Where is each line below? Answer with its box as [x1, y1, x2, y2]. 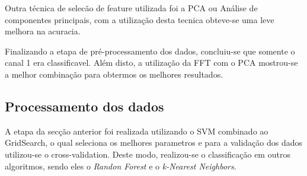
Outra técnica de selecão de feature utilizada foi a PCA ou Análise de [5, 2, 258, 14]
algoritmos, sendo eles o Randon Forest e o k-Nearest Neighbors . [5, 159, 236, 172]
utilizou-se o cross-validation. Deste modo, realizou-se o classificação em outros [5, 148, 290, 160]
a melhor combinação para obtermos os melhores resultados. [5, 68, 223, 80]
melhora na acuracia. [5, 25, 81, 37]
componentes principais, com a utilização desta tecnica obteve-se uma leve [5, 13, 274, 25]
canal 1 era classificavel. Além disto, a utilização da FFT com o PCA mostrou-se [5, 56, 298, 69]
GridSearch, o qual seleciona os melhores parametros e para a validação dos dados [5, 136, 303, 149]
